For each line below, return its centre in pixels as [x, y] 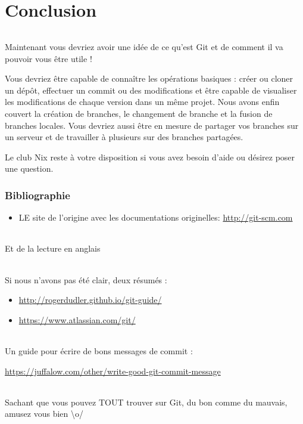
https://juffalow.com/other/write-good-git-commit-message [113, 371]
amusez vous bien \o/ [44, 414]
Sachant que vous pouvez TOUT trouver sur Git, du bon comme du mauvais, [146, 402]
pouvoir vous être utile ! [49, 58]
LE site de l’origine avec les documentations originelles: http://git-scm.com [156, 217]
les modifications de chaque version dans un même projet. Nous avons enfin [142, 102]
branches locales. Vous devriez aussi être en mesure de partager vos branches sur [152, 125]
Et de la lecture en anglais [53, 248]
